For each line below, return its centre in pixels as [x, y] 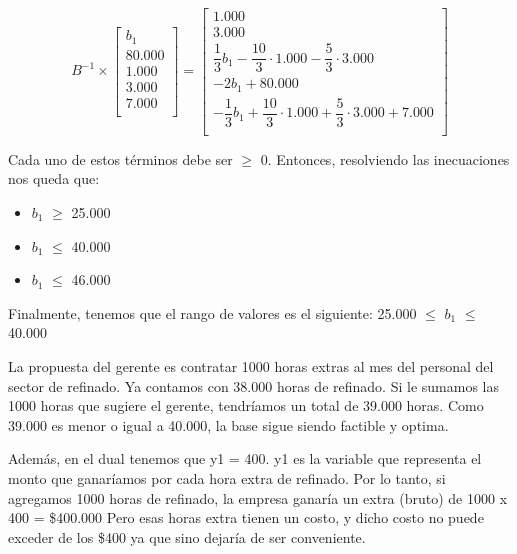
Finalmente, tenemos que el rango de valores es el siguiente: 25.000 [212, 312]
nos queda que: [54, 178]
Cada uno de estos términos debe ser [120, 158]
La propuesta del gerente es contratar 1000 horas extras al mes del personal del [251, 365]
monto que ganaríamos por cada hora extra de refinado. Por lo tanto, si [227, 477]
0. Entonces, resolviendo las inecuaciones [385, 158]
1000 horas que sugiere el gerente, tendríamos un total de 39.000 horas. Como [246, 405]
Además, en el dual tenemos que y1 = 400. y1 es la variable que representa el [245, 458]
